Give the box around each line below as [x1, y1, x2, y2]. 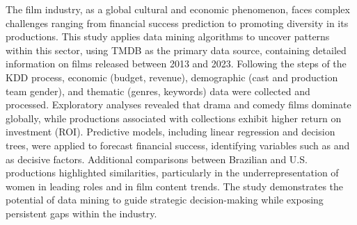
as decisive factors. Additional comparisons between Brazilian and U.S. [6, 151, 308, 166]
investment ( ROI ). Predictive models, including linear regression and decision [6, 124, 335, 139]
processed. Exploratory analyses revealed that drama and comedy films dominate [6, 97, 351, 112]
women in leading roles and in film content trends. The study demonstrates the [6, 178, 344, 193]
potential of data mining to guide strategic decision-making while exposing [6, 192, 324, 207]
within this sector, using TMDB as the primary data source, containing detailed [6, 42, 347, 57]
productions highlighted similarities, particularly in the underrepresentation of [6, 165, 339, 180]
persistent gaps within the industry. [6, 206, 157, 220]
